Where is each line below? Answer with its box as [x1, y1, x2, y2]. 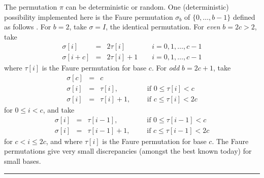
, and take [43, 104, 75, 115]
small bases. [4, 155, 41, 166]
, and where [46, 135, 83, 146]
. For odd [151, 62, 180, 73]
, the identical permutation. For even [106, 21, 220, 32]
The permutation [4, 2, 57, 12]
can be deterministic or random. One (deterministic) [65, 2, 229, 12]
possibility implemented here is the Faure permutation [4, 11, 173, 22]
